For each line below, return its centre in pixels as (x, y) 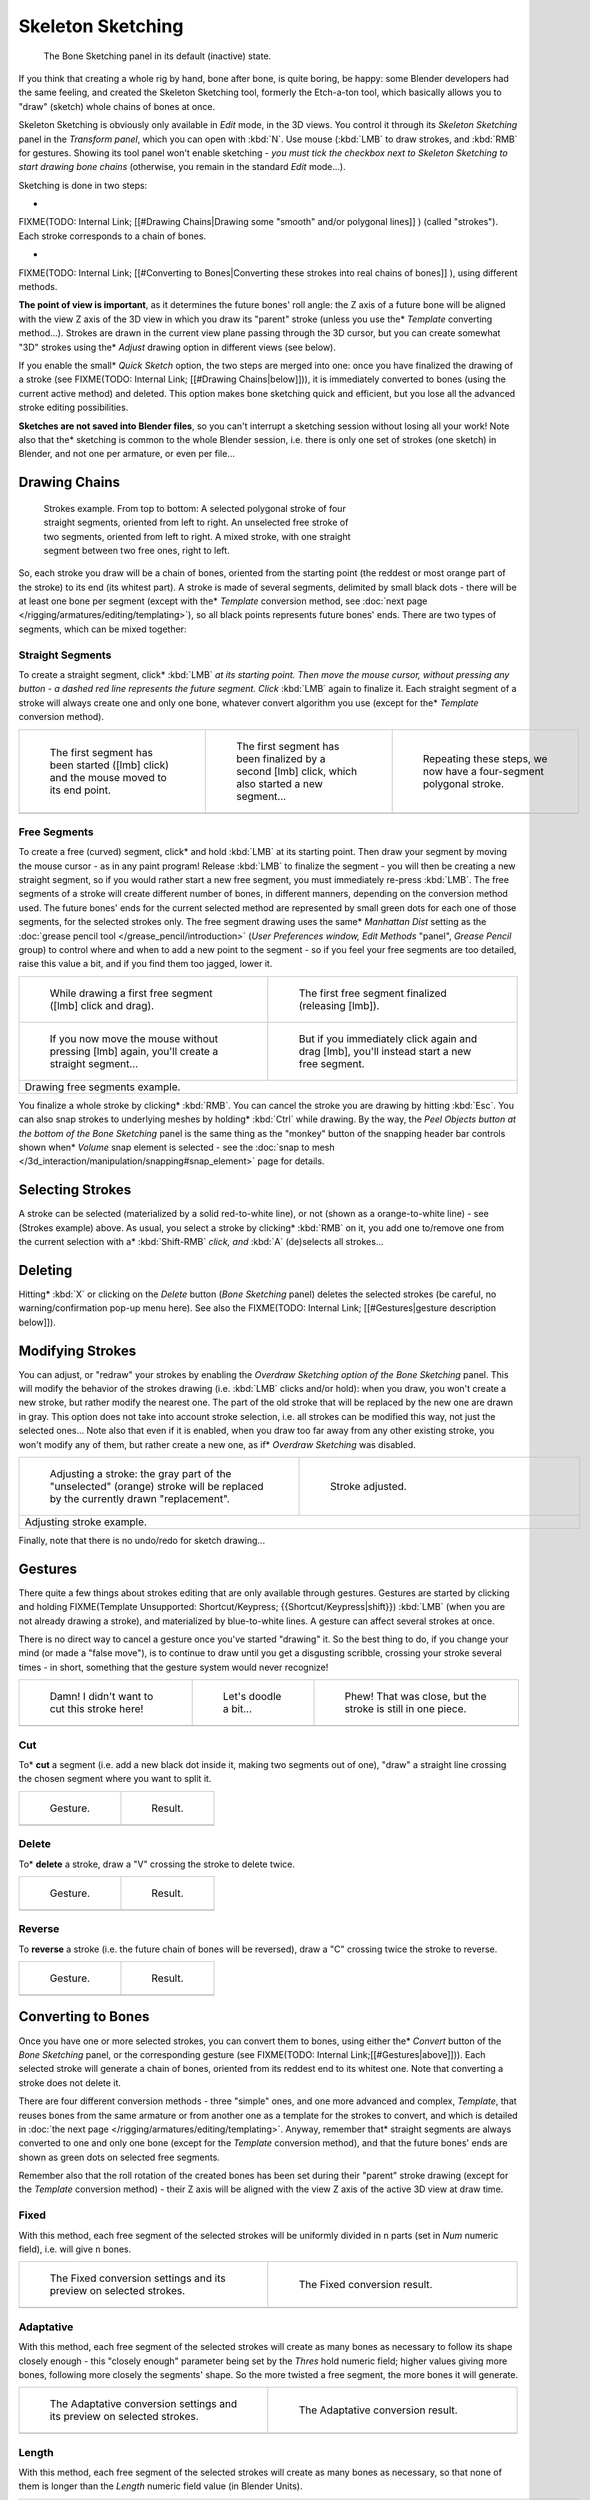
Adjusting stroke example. (85, 1522)
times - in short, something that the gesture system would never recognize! (173, 1667)
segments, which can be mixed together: (102, 629)
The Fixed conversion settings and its (137, 2278)
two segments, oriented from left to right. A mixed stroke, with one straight (197, 536)
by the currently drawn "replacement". (139, 1498)
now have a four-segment (483, 771)
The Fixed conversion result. (365, 2285)
